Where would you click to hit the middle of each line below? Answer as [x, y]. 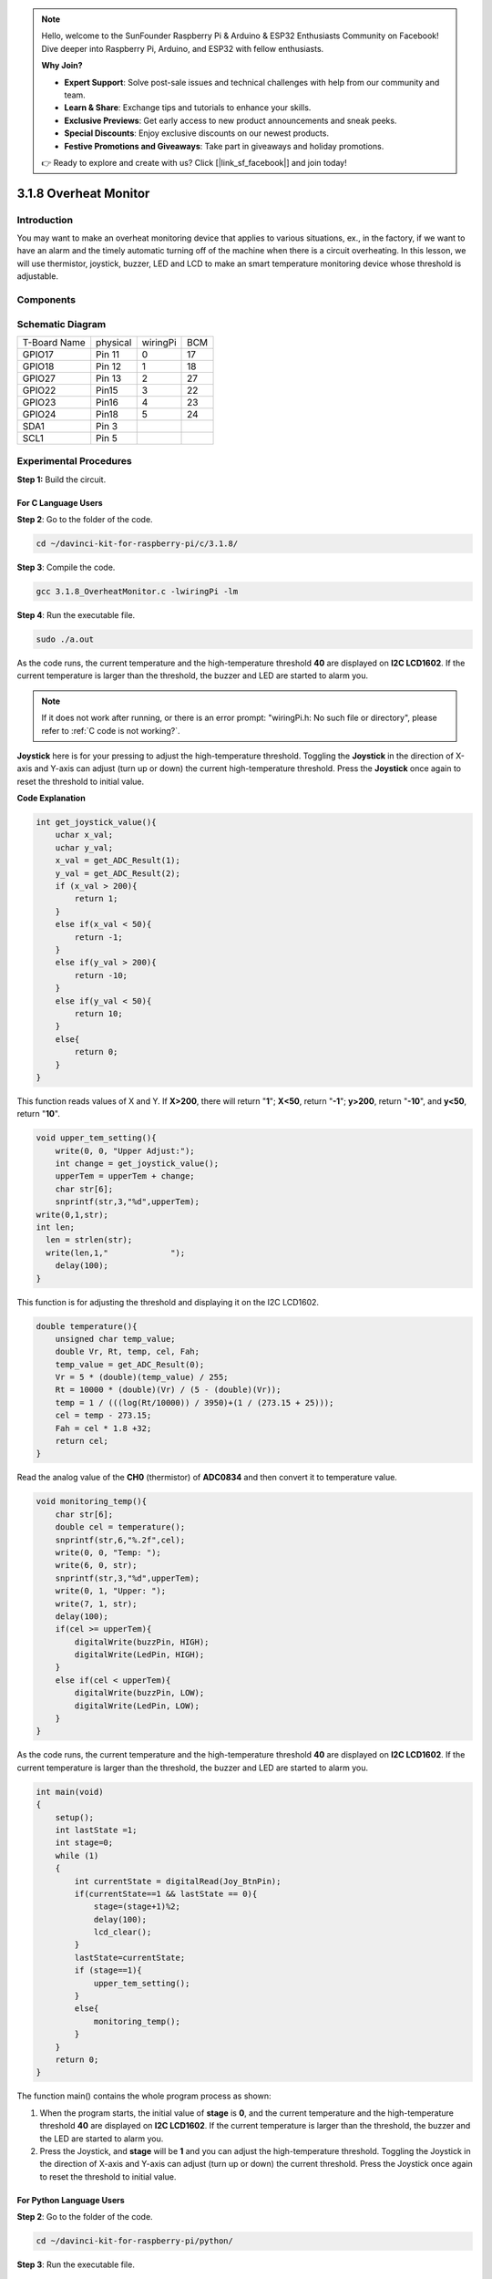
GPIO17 [38, 354]
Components [46, 299]
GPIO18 [38, 366]
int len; [56, 1227]
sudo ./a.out [65, 639]
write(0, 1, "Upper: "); [111, 1591]
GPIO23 [39, 402]
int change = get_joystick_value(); [137, 1164]
